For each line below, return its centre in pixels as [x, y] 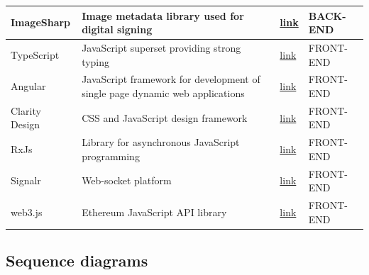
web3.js [27, 212]
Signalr [26, 180]
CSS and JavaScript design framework [165, 117]
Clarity [26, 110]
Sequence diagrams [77, 260]
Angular [28, 86]
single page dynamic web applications [163, 92]
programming [111, 156]
